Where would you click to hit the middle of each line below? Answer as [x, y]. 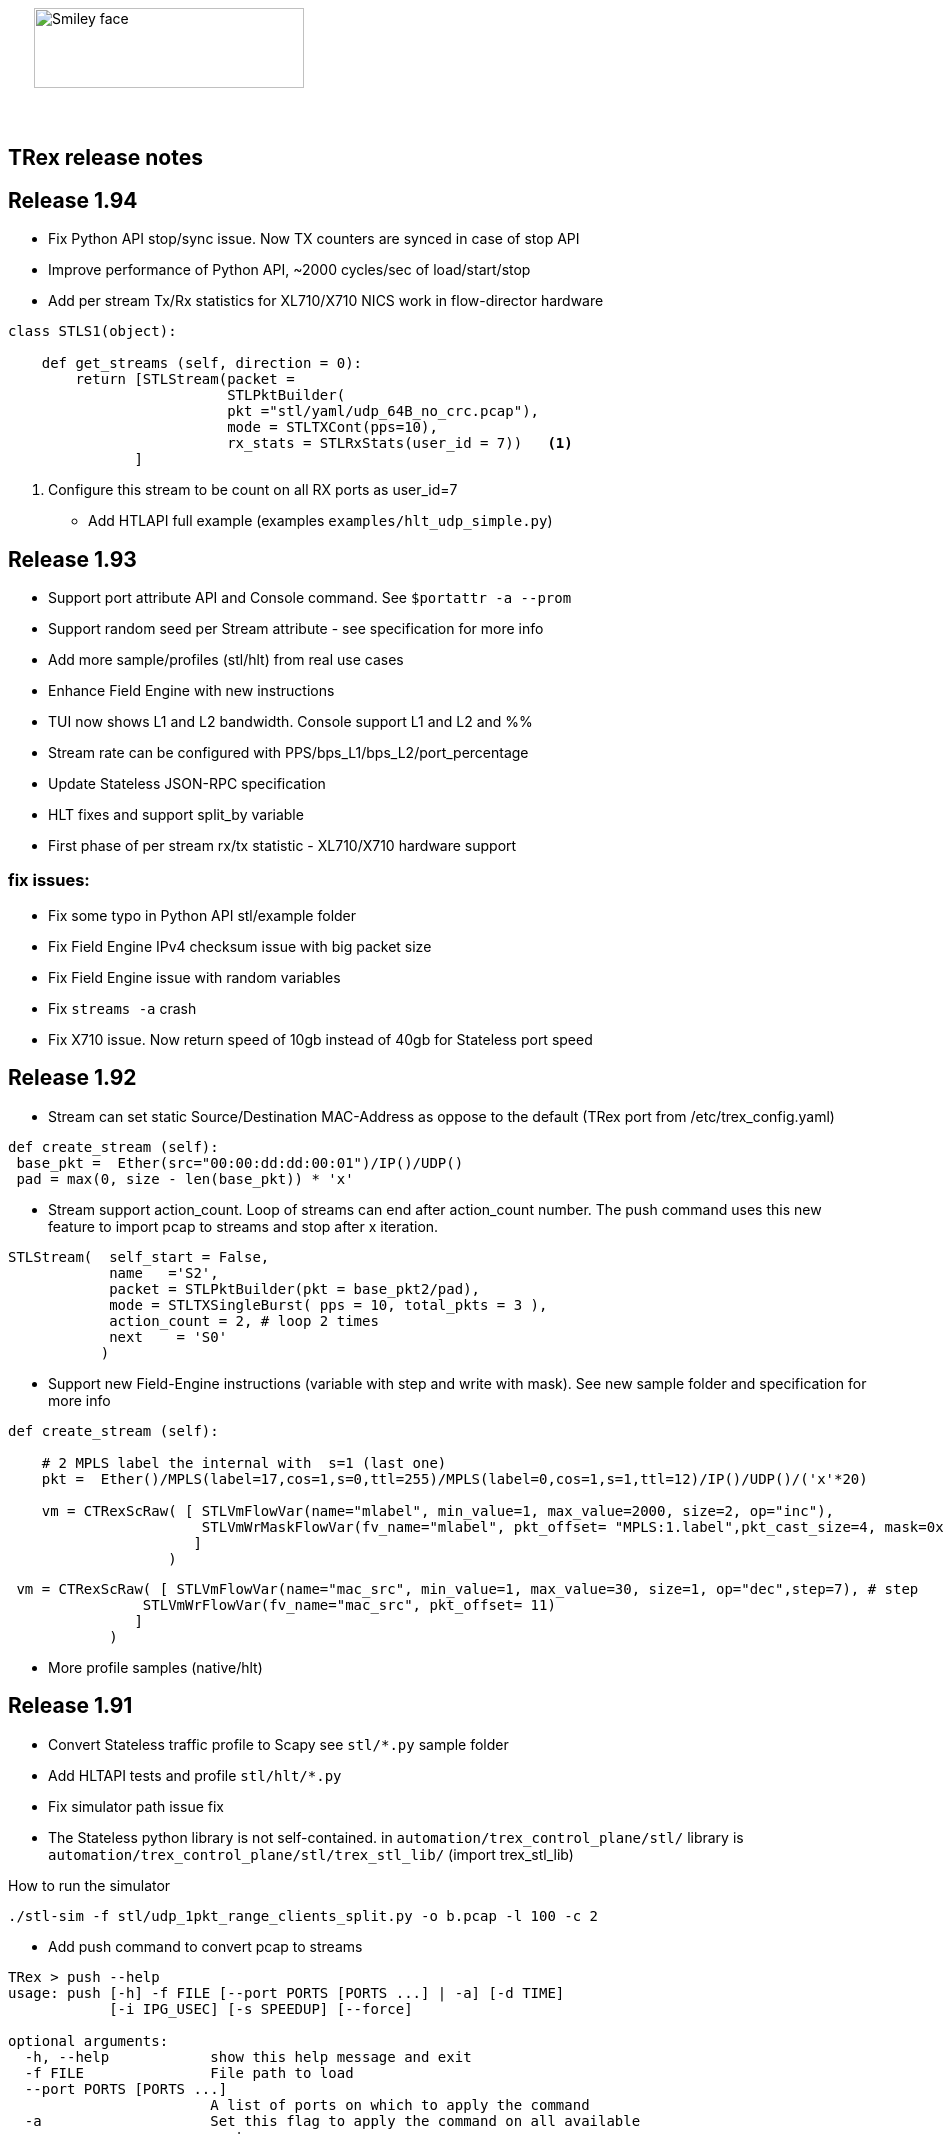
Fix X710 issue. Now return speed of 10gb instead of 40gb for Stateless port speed [320, 1039]
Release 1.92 [72, 1078]
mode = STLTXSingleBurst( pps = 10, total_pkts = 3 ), [328, 1304]
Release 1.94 [73, 200]
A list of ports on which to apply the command [400, 2104]
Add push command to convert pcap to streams [205, 1946]
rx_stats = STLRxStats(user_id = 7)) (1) [400, 443]
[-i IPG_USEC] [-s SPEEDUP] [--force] [261, 2008]
